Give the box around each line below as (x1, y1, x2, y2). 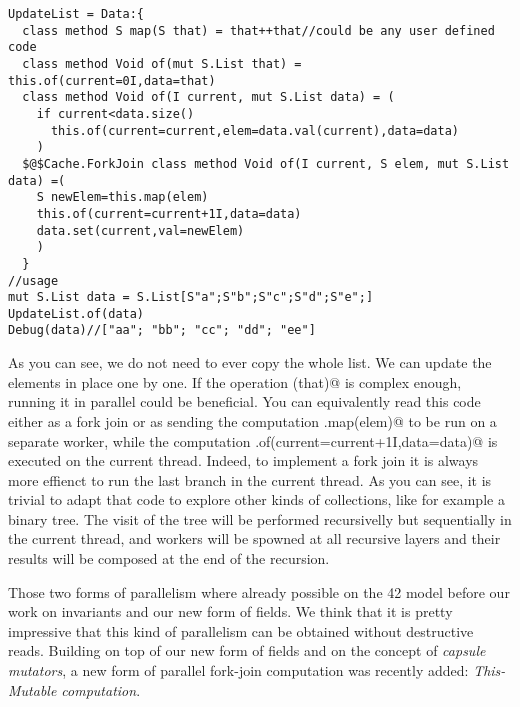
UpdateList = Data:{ (8, 7, 145, 21)
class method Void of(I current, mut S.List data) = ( (22, 90, 395, 105)
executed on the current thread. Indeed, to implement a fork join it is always (8, 450, 479, 471)
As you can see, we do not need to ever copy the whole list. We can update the (8, 352, 492, 373)
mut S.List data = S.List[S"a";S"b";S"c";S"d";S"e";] (8, 290, 374, 305)
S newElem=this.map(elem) (36, 190, 209, 205)
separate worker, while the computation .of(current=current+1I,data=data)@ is (8, 430, 498, 451)
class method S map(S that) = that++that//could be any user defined (22, 23, 495, 38)
